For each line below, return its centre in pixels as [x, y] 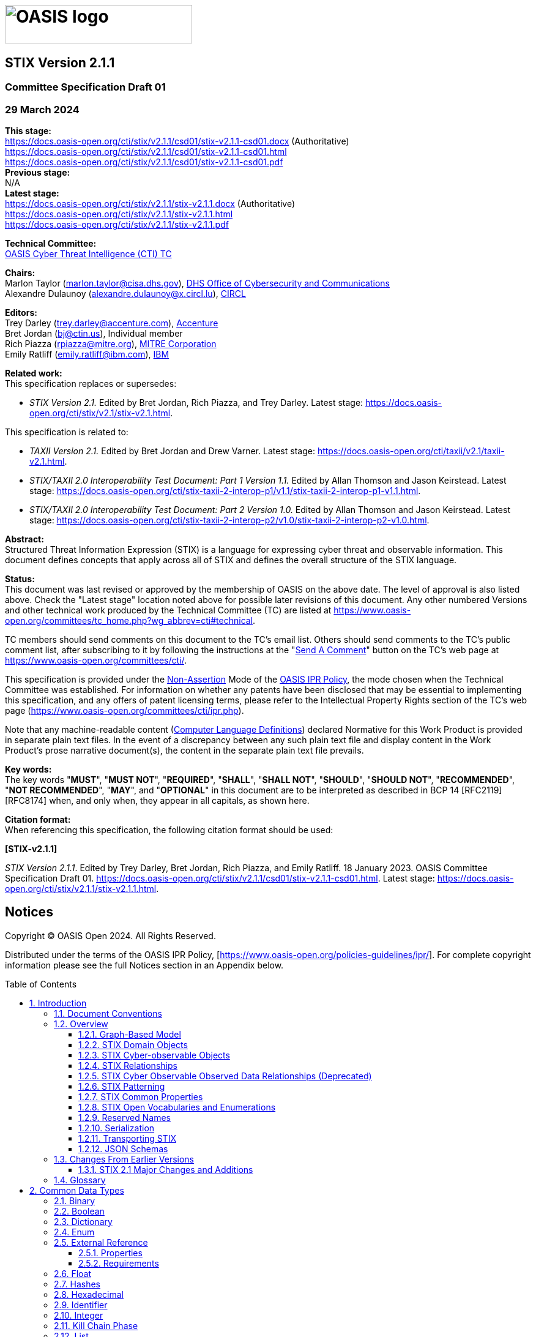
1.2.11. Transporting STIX [127, 1138]
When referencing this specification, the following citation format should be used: [169, 830]
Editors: [21, 312]
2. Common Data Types [77, 1190]
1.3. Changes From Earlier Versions [124, 1159]
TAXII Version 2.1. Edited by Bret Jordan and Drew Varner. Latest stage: [172, 451]
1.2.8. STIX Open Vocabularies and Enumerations [177, 1107]
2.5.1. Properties [110, 1253]
